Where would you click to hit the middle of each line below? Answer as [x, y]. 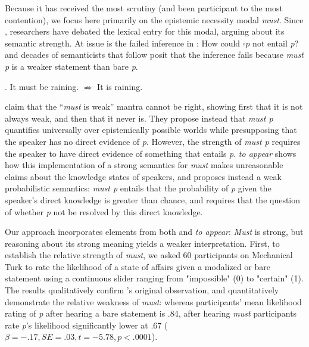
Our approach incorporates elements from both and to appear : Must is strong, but [154, 232]
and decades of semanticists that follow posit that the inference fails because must [154, 55]
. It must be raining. [42, 86]
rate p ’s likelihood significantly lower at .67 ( [86, 325]
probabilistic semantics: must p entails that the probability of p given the [138, 188]
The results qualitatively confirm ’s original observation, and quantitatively [142, 290]
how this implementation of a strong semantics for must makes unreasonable [144, 165]
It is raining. [120, 86]
